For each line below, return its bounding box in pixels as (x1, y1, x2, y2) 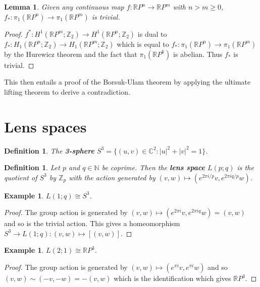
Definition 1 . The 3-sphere (4, 145, 94, 156)
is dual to (137, 28, 167, 39)
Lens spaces (4, 116, 87, 136)
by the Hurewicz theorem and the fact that (4, 48, 137, 59)
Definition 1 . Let (4, 162, 60, 173)
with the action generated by (69, 172, 155, 182)
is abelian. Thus (173, 48, 223, 59)
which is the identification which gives (114, 273, 231, 283)
